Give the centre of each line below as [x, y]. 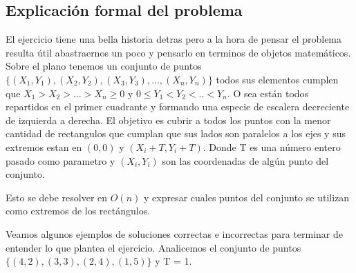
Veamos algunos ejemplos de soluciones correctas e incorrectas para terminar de [175, 233]
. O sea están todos [268, 93]
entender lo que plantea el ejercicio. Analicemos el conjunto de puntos [153, 247]
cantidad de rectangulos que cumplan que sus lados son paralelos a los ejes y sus [176, 133]
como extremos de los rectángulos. [78, 211]
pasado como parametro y [60, 160]
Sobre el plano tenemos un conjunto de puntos [104, 66]
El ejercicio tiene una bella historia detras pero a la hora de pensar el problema [174, 39]
